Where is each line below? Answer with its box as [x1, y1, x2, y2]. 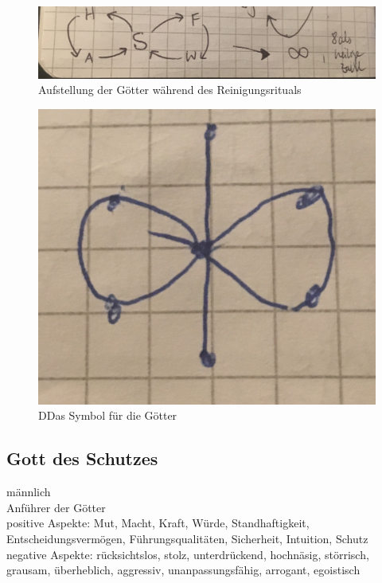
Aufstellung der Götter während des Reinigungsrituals [38, 81, 302, 98]
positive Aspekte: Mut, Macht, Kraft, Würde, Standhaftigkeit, [6, 515, 310, 531]
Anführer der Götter [6, 499, 106, 515]
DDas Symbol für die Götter [38, 407, 177, 424]
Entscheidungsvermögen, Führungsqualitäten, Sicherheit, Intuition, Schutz [6, 530, 368, 547]
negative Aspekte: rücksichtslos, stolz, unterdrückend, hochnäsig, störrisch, [6, 546, 369, 562]
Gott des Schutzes [6, 446, 158, 471]
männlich [6, 483, 51, 500]
